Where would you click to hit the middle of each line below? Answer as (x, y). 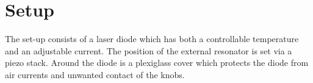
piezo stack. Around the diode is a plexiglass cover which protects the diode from (157, 63)
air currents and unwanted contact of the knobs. (95, 74)
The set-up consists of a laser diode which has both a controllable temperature (152, 39)
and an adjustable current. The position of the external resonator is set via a (149, 50)
